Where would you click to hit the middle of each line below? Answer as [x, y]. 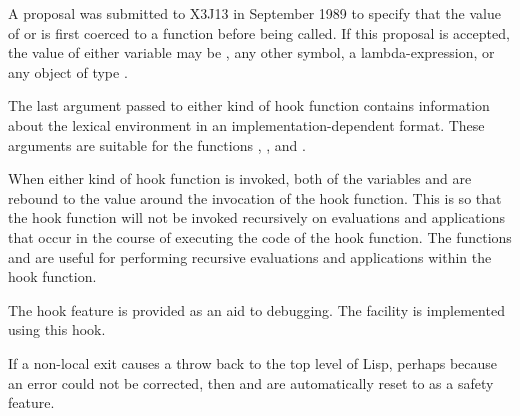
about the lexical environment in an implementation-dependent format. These [246, 124]
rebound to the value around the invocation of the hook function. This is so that [255, 197]
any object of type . [68, 71]
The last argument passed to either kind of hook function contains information [249, 105]
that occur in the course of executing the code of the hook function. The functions [260, 236]
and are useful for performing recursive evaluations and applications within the [250, 256]
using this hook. [57, 329]
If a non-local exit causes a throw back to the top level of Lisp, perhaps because [253, 362]
